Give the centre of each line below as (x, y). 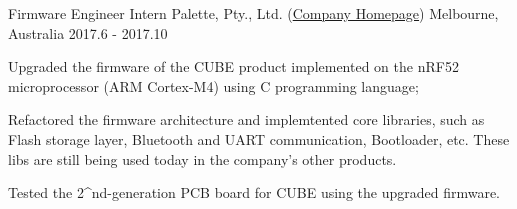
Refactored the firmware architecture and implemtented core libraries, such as (246, 119)
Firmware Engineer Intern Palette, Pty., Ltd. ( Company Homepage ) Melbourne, (253, 13)
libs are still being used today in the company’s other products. (202, 158)
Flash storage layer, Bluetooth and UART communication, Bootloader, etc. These (259, 138)
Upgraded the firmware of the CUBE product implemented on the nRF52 (233, 66)
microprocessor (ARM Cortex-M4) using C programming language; (213, 85)
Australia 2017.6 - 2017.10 (88, 32)
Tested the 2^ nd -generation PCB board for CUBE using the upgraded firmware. (254, 192)
